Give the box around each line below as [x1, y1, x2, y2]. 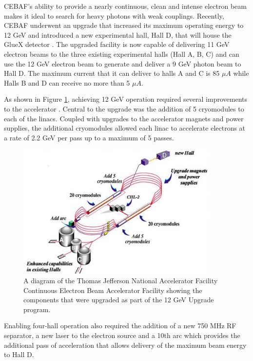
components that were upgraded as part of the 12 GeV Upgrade [23, 294, 214, 305]
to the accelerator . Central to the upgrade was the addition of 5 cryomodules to [4, 103, 244, 113]
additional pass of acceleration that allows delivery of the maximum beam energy [4, 339, 247, 350]
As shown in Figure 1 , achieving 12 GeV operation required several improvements [4, 94, 247, 104]
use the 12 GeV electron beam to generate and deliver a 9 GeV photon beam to [4, 58, 241, 68]
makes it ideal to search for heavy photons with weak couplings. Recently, [4, 10, 224, 21]
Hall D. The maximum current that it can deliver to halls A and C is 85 [4, 68, 220, 78]
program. [23, 304, 51, 314]
